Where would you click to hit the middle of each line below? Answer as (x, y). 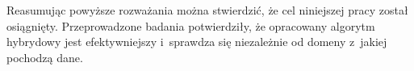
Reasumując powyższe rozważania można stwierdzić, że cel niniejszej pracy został (207, 10)
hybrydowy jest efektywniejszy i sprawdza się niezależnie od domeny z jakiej (197, 42)
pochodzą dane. (45, 57)
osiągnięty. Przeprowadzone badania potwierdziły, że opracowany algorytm (191, 25)
